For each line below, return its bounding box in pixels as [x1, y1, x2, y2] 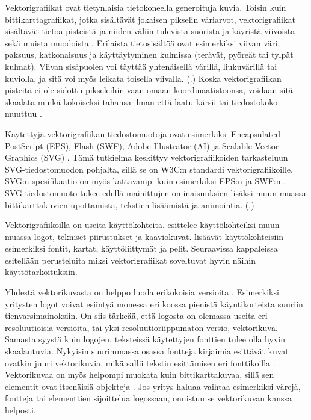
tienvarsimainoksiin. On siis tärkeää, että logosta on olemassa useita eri [5, 309, 268, 322]
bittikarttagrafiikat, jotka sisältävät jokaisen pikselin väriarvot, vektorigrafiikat [5, 13, 295, 25]
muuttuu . [5, 107, 42, 120]
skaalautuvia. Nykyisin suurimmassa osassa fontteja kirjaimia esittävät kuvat [5, 345, 289, 357]
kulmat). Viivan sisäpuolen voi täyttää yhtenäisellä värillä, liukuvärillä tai [5, 60, 277, 72]
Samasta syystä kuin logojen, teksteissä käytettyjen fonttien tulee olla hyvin [5, 333, 285, 345]
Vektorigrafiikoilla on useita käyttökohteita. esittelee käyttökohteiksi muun [5, 218, 280, 231]
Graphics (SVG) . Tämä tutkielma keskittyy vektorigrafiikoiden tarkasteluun [5, 151, 288, 164]
